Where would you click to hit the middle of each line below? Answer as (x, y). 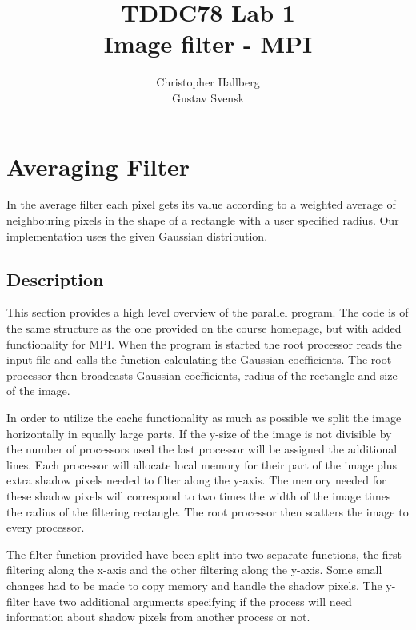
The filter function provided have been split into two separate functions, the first (204, 554)
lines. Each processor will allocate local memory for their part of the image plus (202, 464)
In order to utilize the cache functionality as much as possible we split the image (204, 417)
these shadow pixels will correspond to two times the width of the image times (199, 495)
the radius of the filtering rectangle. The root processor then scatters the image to (208, 511)
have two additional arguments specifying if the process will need (192, 601)
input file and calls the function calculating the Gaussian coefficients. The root (199, 359)
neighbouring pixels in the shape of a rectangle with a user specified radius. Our (203, 220)
